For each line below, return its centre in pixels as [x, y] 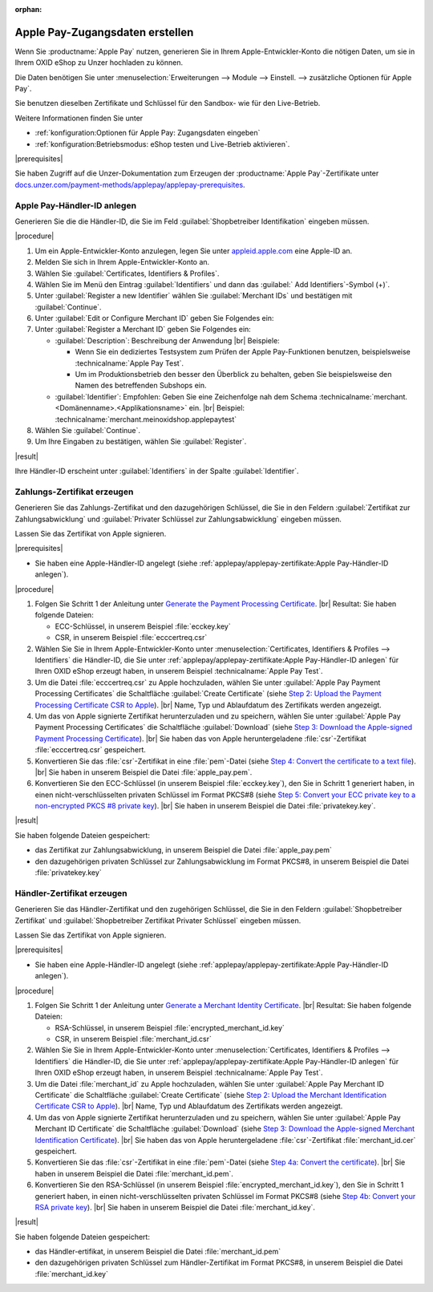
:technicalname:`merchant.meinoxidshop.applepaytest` [146, 419]
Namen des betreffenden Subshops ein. [141, 386]
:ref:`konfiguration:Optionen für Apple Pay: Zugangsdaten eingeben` [148, 133]
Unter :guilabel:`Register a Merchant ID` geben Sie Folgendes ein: [143, 330]
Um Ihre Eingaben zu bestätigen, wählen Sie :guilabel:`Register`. [141, 442]
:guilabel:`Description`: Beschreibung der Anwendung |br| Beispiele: [167, 340]
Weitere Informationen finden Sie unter [79, 118]
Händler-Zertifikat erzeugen [71, 893]
